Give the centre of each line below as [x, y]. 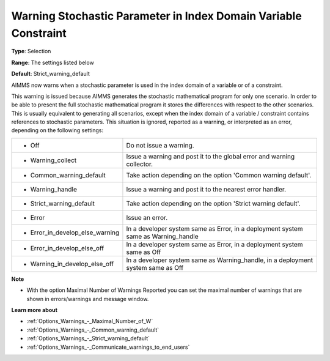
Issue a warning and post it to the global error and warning [211, 156]
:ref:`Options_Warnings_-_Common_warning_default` [93, 330]
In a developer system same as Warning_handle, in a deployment [220, 260]
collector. [139, 164]
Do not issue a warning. [160, 145]
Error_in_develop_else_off [67, 248]
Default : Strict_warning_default [50, 74]
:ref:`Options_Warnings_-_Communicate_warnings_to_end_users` [108, 347]
